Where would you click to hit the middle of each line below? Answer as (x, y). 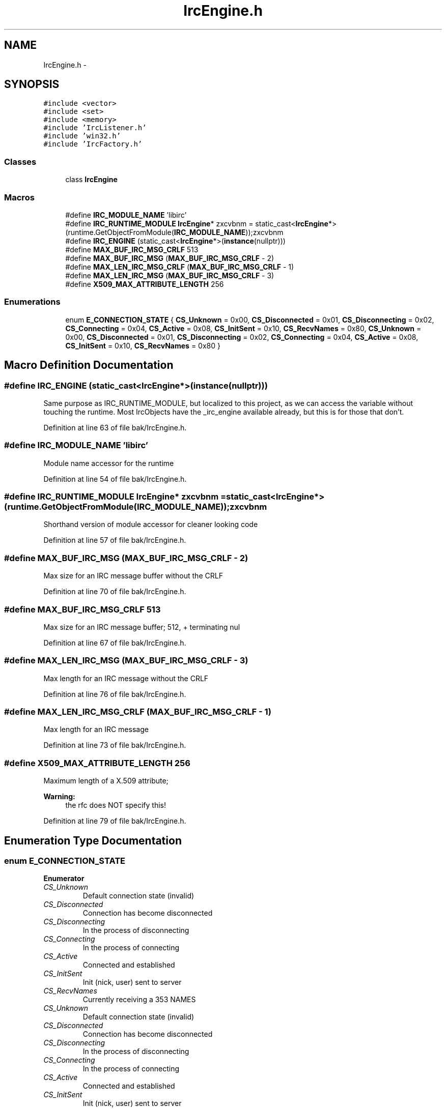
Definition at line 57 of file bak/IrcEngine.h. (115, 540)
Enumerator (64, 879)
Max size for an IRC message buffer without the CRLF (133, 576)
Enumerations (32, 302)
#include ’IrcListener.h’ (95, 128)
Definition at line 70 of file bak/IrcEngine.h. (115, 592)
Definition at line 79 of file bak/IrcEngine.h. (115, 821)
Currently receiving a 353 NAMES (139, 1000)
